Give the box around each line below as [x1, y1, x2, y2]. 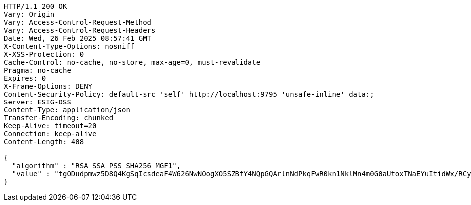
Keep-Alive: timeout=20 [4, 122, 97, 130]
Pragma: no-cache [4, 66, 71, 74]
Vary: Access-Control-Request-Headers [4, 26, 156, 34]
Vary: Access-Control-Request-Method [4, 18, 152, 26]
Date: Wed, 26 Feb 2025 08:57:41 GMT [4, 34, 152, 42]
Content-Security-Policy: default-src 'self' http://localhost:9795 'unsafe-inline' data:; [4, 90, 374, 98]
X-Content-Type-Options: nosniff [4, 42, 135, 50]
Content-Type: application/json [4, 106, 130, 114]
